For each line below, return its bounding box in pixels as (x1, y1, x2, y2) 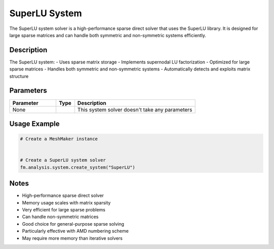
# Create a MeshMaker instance (20, 136, 98, 142)
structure (9, 73, 29, 79)
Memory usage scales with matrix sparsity (22, 199, 111, 205)
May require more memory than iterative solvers (22, 235, 123, 241)
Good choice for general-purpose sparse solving (22, 221, 124, 227)
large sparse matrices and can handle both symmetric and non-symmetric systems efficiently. (9, 32, 207, 38)
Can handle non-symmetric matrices (22, 214, 99, 220)
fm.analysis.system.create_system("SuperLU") (20, 164, 135, 170)
